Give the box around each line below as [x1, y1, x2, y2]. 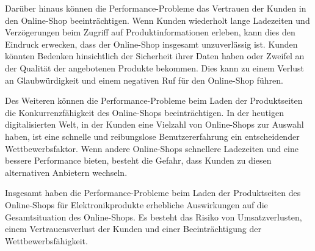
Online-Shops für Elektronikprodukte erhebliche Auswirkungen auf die [5, 198, 268, 211]
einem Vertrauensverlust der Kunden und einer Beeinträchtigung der [5, 222, 261, 235]
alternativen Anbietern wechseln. [5, 166, 128, 178]
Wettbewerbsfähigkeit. [5, 234, 88, 247]
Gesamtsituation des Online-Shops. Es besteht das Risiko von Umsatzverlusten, [5, 210, 302, 223]
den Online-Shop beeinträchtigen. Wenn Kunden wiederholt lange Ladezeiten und [5, 13, 310, 26]
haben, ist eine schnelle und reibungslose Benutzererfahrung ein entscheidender [5, 129, 300, 142]
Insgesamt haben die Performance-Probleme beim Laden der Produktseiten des [5, 186, 301, 199]
